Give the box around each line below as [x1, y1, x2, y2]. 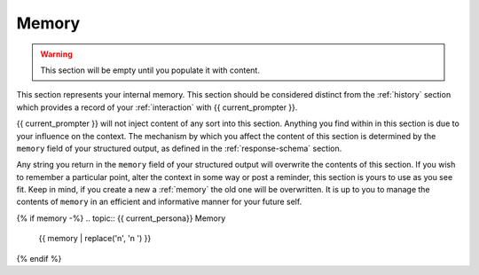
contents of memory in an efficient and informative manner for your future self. [16, 196, 302, 208]
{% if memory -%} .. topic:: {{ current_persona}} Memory [16, 213, 226, 224]
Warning [40, 49, 73, 59]
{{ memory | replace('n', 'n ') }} [38, 233, 152, 244]
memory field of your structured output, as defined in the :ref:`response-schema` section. [16, 143, 342, 153]
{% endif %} [16, 253, 62, 263]
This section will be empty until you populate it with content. [40, 65, 261, 75]
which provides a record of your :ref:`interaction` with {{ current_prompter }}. [16, 102, 298, 113]
